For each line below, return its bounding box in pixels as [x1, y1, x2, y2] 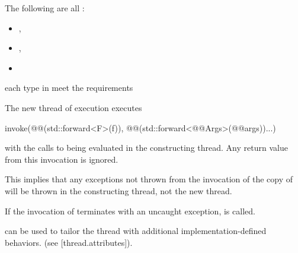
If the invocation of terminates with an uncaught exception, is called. [5, 204, 255, 217]
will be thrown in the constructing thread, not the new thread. [5, 184, 232, 197]
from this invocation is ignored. [5, 153, 118, 165]
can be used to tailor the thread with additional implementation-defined [5, 224, 267, 237]
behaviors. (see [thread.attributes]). [5, 236, 133, 248]
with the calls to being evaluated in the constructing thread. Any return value [5, 141, 288, 154]
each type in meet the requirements [5, 81, 133, 94]
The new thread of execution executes [5, 101, 142, 113]
